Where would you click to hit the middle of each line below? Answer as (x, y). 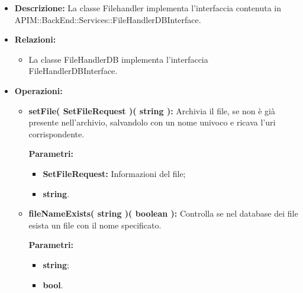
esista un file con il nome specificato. (95, 225)
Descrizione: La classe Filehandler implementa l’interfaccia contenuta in (148, 8)
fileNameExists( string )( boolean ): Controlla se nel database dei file (163, 213)
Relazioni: (35, 39)
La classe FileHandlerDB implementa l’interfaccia (118, 59)
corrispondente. (57, 133)
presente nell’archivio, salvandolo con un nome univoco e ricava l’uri (152, 122)
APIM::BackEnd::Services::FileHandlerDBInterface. (108, 19)
